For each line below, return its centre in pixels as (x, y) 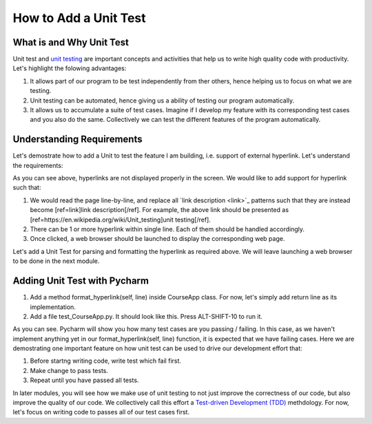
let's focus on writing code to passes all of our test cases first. (101, 412)
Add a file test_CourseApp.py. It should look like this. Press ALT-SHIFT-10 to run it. (146, 316)
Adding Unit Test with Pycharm (81, 281)
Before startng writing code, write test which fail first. (106, 361)
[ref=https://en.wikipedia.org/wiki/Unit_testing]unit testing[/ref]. (121, 220)
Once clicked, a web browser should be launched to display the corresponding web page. (157, 239)
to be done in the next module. (56, 261)
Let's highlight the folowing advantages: (70, 68)
